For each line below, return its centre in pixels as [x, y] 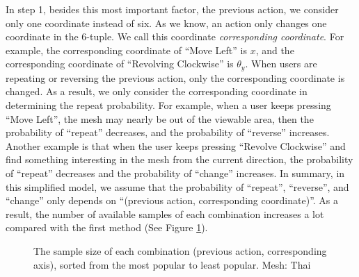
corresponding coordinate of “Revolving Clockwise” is [120, 64]
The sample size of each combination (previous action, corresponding [180, 250]
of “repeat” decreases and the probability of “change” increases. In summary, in [175, 173]
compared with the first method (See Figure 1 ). [107, 227]
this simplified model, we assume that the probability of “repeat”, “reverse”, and [177, 186]
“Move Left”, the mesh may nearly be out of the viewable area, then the [160, 118]
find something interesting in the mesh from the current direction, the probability [179, 159]
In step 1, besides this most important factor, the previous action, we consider [172, 9]
